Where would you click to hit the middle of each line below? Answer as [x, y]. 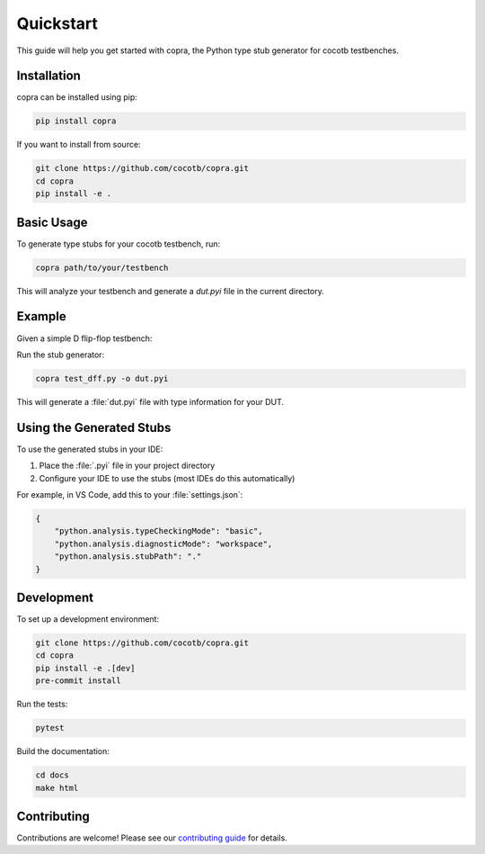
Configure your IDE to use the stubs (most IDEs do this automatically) [167, 478]
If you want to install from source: [79, 145]
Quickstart [57, 23]
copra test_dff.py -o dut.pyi [102, 378]
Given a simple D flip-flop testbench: [84, 338]
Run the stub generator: [61, 355]
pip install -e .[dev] [85, 668]
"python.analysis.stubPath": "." [128, 557]
